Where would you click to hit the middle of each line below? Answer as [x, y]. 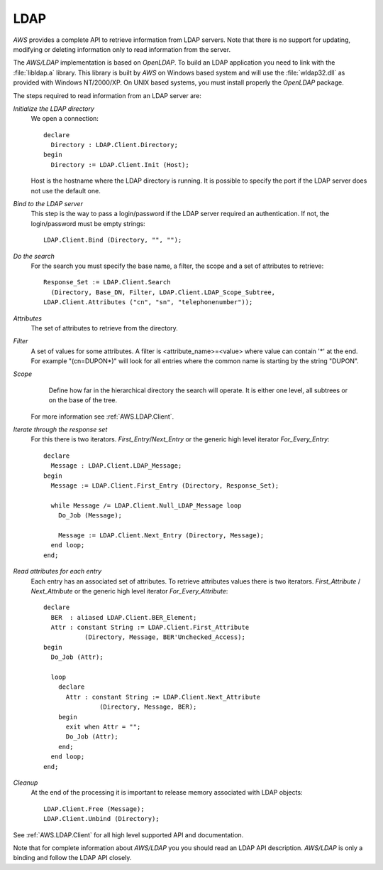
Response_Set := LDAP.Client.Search [107, 282]
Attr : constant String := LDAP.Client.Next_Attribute [163, 697]
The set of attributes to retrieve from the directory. [105, 328]
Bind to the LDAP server [48, 204]
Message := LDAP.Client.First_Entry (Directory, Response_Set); [165, 486]
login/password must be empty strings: [88, 223]
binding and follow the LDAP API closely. [72, 858]
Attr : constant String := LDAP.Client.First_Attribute [150, 628]
